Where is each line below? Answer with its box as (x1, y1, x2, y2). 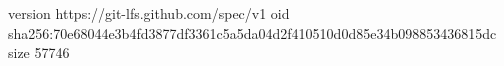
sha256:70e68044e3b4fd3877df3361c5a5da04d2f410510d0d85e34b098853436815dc (8, 22, 497, 43)
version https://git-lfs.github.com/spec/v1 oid (8, 3, 290, 23)
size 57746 (8, 42, 70, 63)
